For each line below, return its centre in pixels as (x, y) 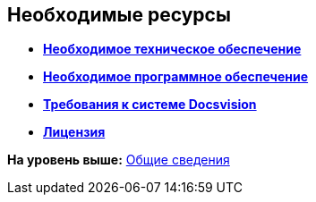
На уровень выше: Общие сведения (119, 160)
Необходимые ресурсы (119, 15)
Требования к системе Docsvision (150, 105)
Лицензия (74, 132)
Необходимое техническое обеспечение (172, 49)
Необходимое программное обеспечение (176, 77)
